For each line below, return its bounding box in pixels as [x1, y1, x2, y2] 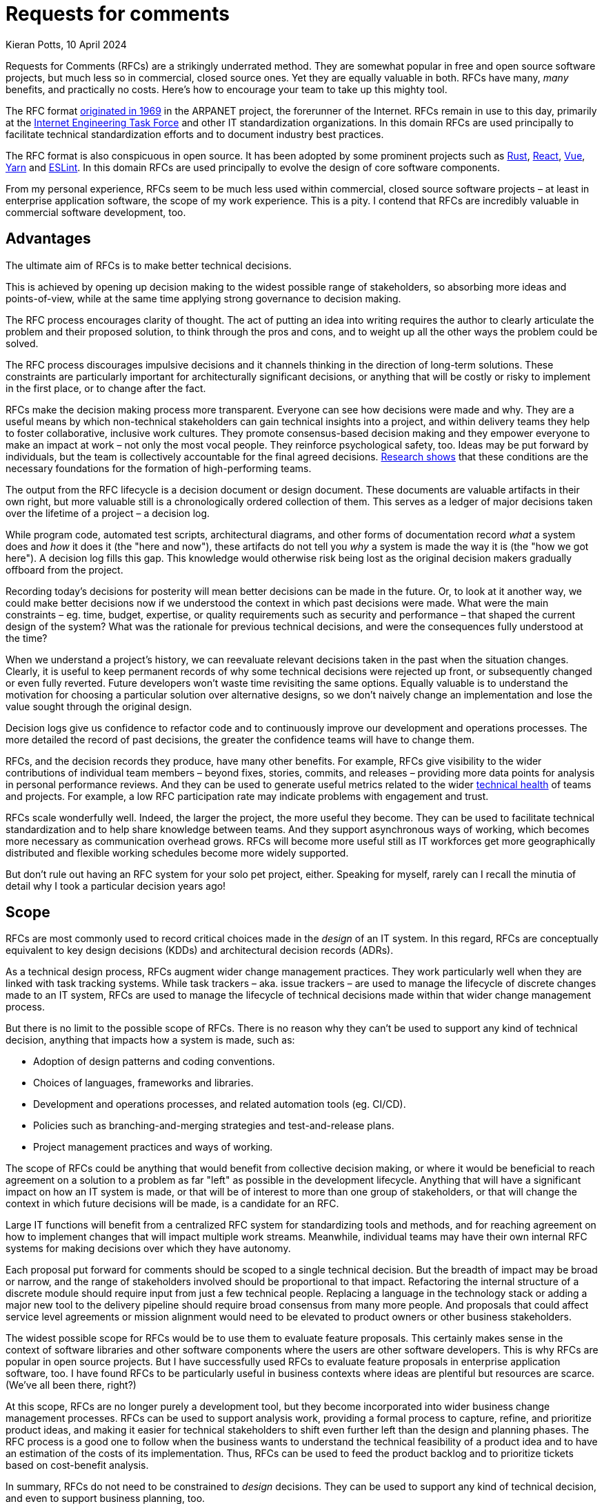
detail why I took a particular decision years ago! [6, 879, 226, 892]
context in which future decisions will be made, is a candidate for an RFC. [6, 1198, 339, 1210]
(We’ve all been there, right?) [6, 1379, 137, 1391]
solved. [6, 337, 39, 349]
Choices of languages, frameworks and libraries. [33, 1077, 254, 1089]
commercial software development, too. [6, 206, 186, 218]
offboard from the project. [6, 563, 123, 576]
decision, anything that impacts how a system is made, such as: [6, 1034, 295, 1046]
